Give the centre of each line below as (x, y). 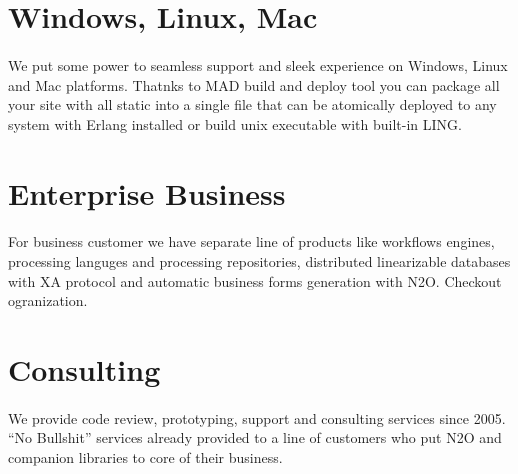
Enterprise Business (147, 192)
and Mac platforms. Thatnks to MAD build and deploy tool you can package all (254, 84)
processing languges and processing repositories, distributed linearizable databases (259, 260)
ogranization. (48, 300)
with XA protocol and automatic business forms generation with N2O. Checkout (255, 280)
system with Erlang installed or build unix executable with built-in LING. (235, 123)
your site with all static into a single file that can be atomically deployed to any (252, 104)
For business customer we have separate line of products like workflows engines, (251, 241)
